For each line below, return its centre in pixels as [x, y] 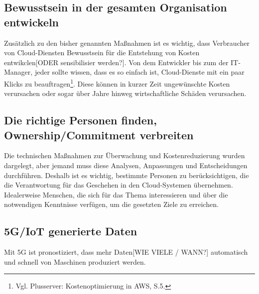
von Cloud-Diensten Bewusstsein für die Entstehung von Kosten [102, 52]
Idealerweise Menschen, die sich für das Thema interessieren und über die [116, 194]
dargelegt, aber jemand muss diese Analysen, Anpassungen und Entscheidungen [126, 165]
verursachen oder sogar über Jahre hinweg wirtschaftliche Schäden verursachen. [125, 93]
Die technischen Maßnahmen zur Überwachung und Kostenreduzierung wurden [125, 155]
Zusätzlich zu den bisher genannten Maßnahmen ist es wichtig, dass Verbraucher [127, 43]
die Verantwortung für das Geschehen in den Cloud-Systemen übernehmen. [119, 185]
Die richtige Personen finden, [80, 120]
